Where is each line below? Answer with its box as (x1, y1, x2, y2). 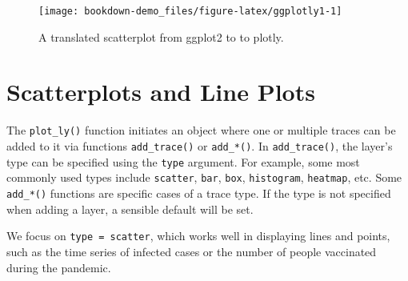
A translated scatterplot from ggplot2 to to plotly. (38, 28, 284, 45)
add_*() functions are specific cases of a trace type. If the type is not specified (6, 185, 391, 201)
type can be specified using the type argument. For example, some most (6, 153, 360, 170)
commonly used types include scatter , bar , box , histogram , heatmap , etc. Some (6, 169, 402, 186)
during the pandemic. (6, 259, 111, 275)
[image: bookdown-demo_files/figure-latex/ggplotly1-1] (38, 6, 342, 17)
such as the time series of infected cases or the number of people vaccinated (6, 243, 377, 259)
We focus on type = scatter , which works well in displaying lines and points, (6, 227, 390, 244)
